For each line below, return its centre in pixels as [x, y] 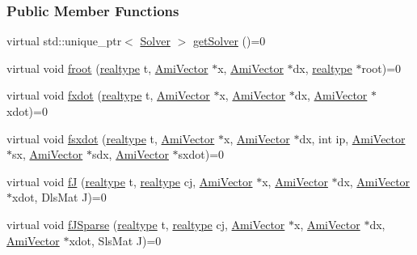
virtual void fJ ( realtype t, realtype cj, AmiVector [130, 181]
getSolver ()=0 [229, 41]
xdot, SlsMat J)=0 [115, 240]
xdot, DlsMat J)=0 [59, 197]
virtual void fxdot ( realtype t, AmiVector [108, 95]
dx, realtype [322, 68]
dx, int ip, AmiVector [352, 138]
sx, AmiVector [48, 154]
